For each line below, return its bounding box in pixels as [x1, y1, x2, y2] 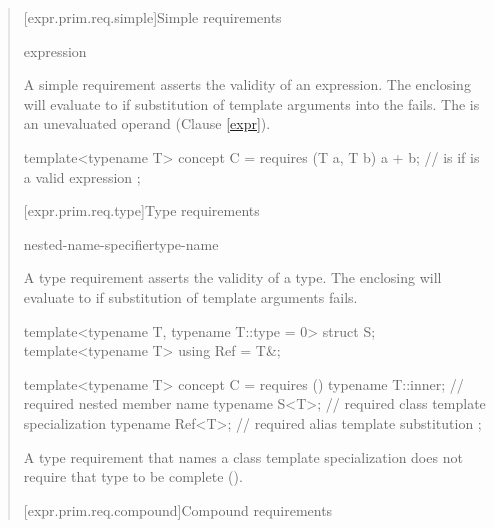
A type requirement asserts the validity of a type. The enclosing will [23, 267, 442, 288]
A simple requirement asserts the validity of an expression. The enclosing [23, 74, 471, 95]
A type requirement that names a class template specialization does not [23, 446, 463, 467]
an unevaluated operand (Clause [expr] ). [23, 113, 271, 134]
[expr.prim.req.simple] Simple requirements [23, 7, 282, 27]
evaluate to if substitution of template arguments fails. [23, 286, 358, 307]
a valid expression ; [23, 166, 141, 187]
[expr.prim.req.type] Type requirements [23, 200, 260, 221]
